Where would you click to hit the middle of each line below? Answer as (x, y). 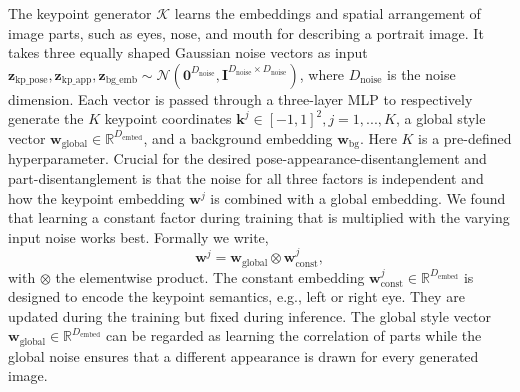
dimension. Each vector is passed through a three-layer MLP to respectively (240, 98)
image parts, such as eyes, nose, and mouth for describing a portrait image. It (246, 32)
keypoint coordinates (168, 118)
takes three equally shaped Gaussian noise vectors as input (188, 52)
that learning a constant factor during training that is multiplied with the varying (259, 217)
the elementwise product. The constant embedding (210, 276)
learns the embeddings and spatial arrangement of (327, 13)
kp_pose (31, 80)
